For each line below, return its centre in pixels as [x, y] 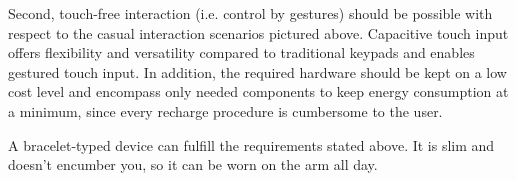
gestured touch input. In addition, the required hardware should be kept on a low [257, 71]
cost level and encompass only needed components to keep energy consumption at [258, 91]
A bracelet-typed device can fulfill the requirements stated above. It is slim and [251, 144]
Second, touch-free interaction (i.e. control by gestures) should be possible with [250, 13]
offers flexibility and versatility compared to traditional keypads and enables [241, 52]
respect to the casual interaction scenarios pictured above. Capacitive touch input [258, 32]
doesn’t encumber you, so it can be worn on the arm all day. [193, 164]
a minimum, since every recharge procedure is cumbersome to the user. [225, 110]
